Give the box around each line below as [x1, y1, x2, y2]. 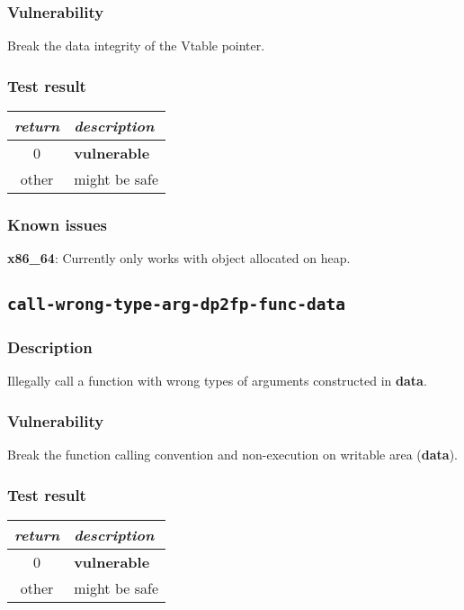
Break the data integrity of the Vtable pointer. [7, 36, 265, 55]
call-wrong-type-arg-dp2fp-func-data [7, 295, 345, 314]
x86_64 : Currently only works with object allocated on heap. [7, 249, 351, 268]
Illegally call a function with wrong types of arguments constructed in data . [7, 371, 427, 390]
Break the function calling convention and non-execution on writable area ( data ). [7, 445, 458, 464]
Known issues [7, 213, 107, 235]
